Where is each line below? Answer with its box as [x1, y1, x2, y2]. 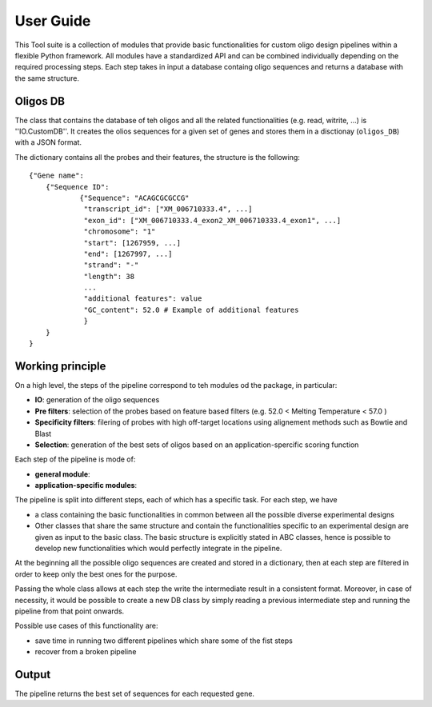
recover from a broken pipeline [34, 647, 137, 657]
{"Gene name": [29, 171, 84, 180]
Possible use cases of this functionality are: [14, 621, 158, 631]
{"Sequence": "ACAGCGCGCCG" [79, 193, 190, 202]
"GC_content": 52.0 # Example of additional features [83, 305, 299, 314]
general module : [34, 469, 91, 479]
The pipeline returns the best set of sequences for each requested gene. [14, 689, 255, 699]
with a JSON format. [14, 138, 82, 147]
